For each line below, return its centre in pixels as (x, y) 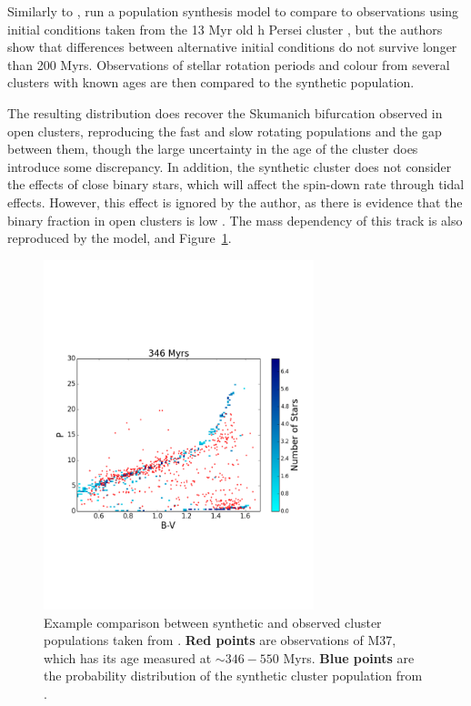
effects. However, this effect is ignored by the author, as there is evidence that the (235, 202)
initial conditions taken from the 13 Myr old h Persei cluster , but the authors (225, 29)
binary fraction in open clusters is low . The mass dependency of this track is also (235, 220)
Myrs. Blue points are (349, 657)
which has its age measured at (128, 657)
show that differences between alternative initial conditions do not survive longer (232, 47)
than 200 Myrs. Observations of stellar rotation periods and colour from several (229, 64)
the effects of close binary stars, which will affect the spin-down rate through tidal (236, 184)
